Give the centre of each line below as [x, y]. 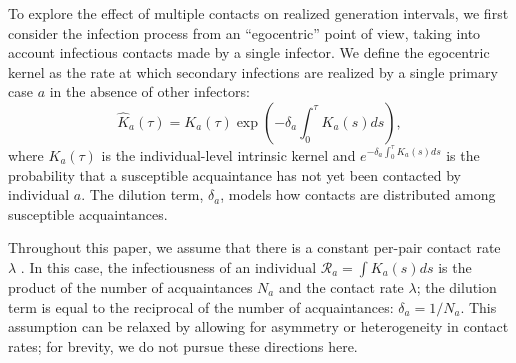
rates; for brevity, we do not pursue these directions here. [183, 345]
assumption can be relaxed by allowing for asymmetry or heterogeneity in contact [258, 326]
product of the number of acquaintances [130, 286]
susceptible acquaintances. [88, 213]
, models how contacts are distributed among [358, 194]
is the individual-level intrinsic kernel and [228, 154]
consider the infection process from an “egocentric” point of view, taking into [244, 32]
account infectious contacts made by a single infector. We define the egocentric [249, 52]
